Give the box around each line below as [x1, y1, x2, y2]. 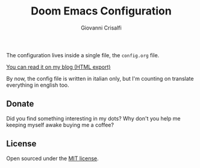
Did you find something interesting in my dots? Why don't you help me [6, 114, 181, 122]
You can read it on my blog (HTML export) [6, 63, 111, 70]
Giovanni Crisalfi [81, 24, 122, 31]
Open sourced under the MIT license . [6, 155, 99, 162]
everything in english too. [6, 81, 69, 89]
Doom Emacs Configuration [31, 4, 172, 18]
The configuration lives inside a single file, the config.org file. [6, 51, 160, 58]
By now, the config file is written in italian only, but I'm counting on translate [6, 75, 194, 82]
